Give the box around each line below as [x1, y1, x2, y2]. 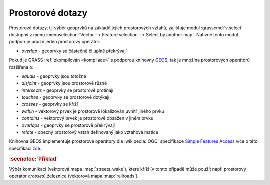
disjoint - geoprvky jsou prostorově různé [21, 80, 107, 86]
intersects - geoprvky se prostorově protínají [21, 87, 114, 93]
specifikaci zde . [9, 145, 42, 151]
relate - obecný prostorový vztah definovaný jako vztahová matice [21, 129, 158, 135]
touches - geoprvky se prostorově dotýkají [21, 94, 110, 100]
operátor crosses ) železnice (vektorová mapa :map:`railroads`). [9, 173, 139, 179]
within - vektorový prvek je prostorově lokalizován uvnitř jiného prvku [21, 108, 164, 114]
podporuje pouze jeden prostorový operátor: [9, 39, 101, 45]
